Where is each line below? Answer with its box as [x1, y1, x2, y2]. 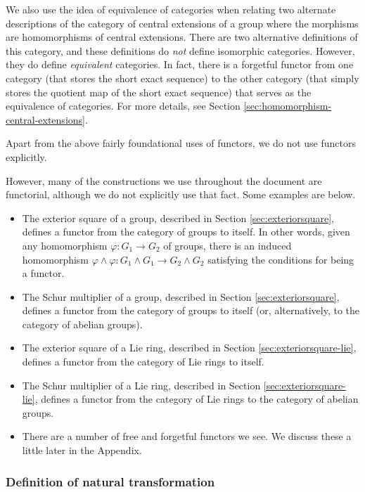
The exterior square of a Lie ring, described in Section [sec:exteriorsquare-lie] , [22, 340, 357, 355]
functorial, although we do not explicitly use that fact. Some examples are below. [6, 187, 356, 202]
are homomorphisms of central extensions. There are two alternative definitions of [6, 30, 358, 44]
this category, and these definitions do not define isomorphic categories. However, [6, 43, 355, 58]
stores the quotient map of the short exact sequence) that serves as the [6, 84, 312, 99]
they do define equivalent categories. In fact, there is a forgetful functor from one [6, 57, 354, 72]
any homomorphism [22, 238, 108, 252]
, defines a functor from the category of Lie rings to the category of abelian [34, 391, 359, 406]
